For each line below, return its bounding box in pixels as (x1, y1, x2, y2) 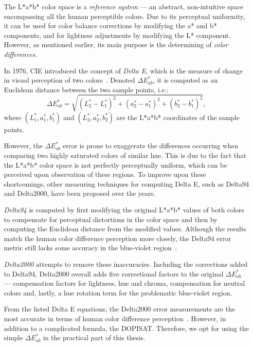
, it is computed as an (153, 75, 218, 85)
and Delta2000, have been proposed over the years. (4, 188, 156, 198)
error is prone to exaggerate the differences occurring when (63, 140, 238, 151)
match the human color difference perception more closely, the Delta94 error (4, 233, 231, 243)
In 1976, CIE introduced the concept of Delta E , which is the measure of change (4, 65, 243, 75)
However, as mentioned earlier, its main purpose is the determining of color (4, 39, 228, 50)
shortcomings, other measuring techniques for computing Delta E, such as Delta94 (4, 178, 249, 189)
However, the (4, 140, 43, 151)
